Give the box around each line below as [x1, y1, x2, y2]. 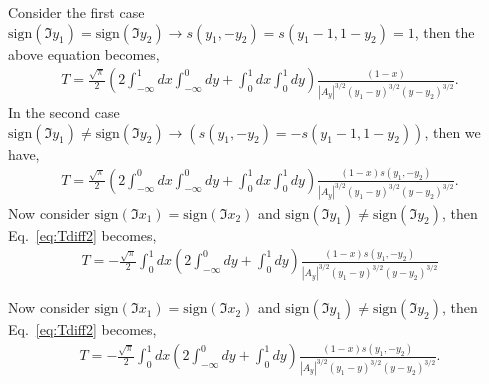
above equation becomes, [8, 43, 160, 64]
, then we [424, 121, 481, 142]
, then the [414, 21, 475, 42]
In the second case [8, 102, 120, 123]
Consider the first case [8, 2, 145, 22]
